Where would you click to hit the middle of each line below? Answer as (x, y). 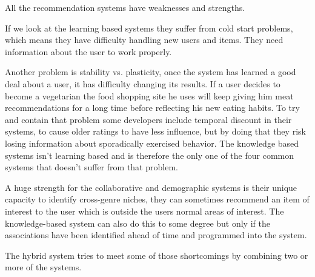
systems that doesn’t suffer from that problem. (91, 167)
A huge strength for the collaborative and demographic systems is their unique (151, 187)
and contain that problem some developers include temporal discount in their (148, 119)
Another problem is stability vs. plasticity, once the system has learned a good (151, 72)
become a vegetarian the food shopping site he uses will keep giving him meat (149, 95)
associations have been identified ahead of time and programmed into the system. (156, 235)
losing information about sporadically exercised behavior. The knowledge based (152, 143)
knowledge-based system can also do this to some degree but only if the (138, 223)
